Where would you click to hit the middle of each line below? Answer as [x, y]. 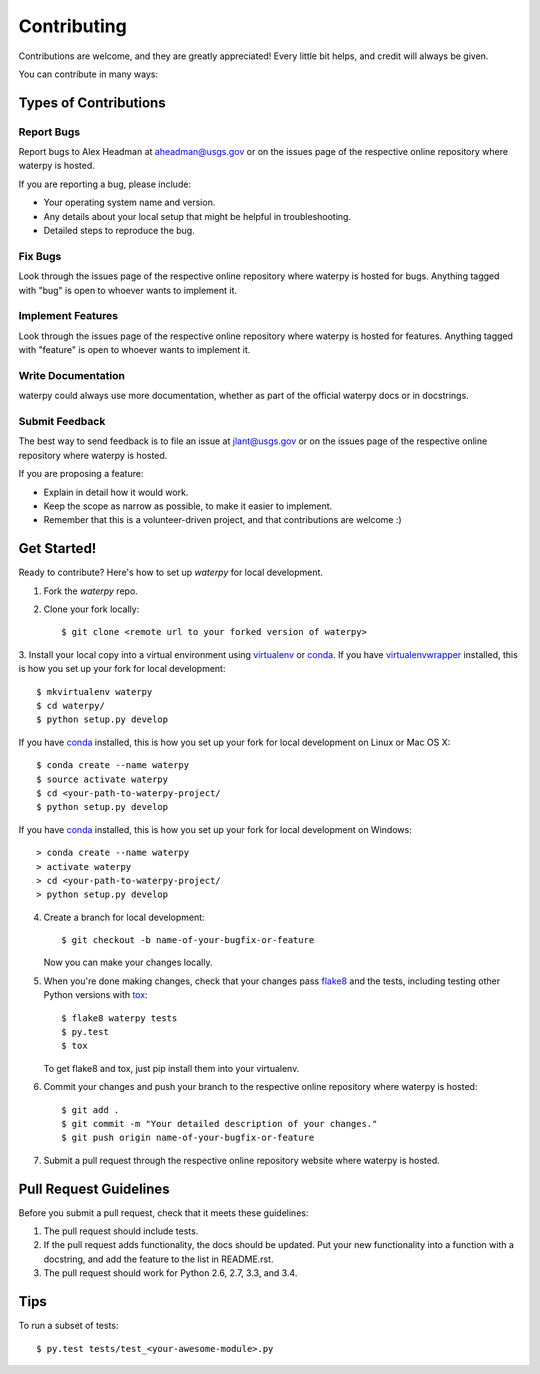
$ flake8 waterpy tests [119, 1018]
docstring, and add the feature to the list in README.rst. [158, 1259]
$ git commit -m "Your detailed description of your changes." [219, 1123]
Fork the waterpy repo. [91, 591]
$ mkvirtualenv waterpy [94, 691]
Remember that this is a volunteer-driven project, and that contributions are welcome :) [222, 520]
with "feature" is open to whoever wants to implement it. [134, 350]
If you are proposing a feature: [81, 474]
